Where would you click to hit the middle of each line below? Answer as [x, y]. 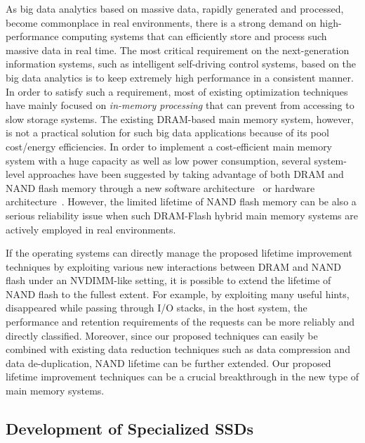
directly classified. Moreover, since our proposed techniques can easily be [162, 335]
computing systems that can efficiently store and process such [194, 36]
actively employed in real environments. [91, 229]
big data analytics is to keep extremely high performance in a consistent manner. [180, 77]
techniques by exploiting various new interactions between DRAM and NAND [174, 266]
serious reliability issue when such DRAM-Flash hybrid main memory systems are [182, 215]
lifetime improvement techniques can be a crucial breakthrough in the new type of [182, 377]
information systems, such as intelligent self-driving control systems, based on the [181, 64]
